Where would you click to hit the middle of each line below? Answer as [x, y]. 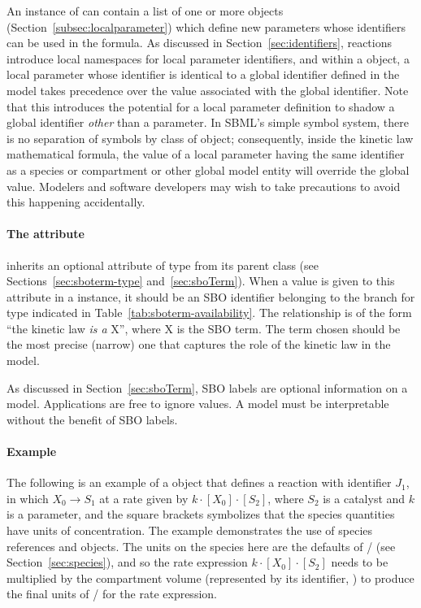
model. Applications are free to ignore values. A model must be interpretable [198, 404]
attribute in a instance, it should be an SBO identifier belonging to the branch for [211, 296]
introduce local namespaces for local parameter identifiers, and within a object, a [208, 58]
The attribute [46, 234]
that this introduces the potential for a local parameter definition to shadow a [201, 106]
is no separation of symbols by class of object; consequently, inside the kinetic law [210, 138]
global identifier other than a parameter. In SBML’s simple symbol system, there [208, 122]
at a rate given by [144, 498]
